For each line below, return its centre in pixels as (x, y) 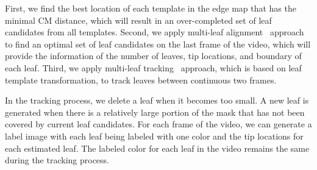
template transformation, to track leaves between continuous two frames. (141, 80)
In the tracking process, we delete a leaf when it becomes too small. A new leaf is (157, 100)
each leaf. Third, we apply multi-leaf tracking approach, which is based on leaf (153, 67)
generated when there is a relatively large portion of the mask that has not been (155, 112)
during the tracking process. (57, 160)
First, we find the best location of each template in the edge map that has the (151, 8)
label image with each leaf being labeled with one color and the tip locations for (154, 136)
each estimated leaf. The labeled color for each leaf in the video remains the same (157, 148)
